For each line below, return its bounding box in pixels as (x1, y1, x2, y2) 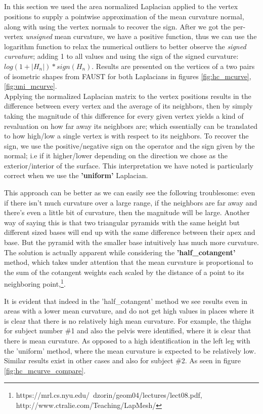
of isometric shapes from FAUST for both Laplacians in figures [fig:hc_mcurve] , (4, 71, 251, 81)
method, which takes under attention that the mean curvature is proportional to (4, 257, 253, 267)
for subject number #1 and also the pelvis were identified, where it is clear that (4, 325, 251, 336)
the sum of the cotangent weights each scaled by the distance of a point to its (4, 266, 244, 277)
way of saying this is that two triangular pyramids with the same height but (4, 217, 240, 227)
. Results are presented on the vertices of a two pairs (92, 60, 255, 71)
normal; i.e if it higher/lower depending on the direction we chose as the (4, 150, 228, 161)
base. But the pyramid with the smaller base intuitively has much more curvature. (4, 237, 259, 248)
